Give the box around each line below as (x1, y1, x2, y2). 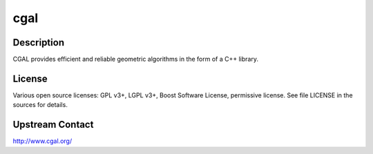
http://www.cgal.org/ (12, 137, 73, 145)
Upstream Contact (12, 119, 94, 131)
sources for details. (12, 101, 68, 109)
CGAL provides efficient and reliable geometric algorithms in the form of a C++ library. (12, 55, 259, 64)
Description (12, 37, 65, 48)
